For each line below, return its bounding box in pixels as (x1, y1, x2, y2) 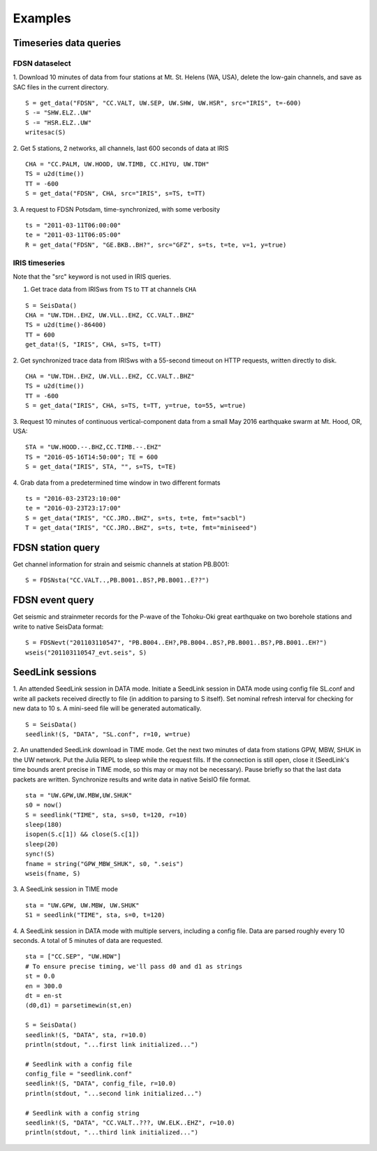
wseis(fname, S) (25, 870, 81, 878)
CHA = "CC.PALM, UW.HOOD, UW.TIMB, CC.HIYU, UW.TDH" (25, 161, 209, 168)
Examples (13, 10, 71, 26)
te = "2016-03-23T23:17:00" (25, 504, 121, 513)
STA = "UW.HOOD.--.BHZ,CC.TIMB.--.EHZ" (25, 443, 162, 451)
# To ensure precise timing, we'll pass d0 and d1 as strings (25, 962, 243, 970)
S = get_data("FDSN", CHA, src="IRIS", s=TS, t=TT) (25, 189, 206, 198)
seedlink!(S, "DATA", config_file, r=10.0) (25, 1080, 177, 1087)
